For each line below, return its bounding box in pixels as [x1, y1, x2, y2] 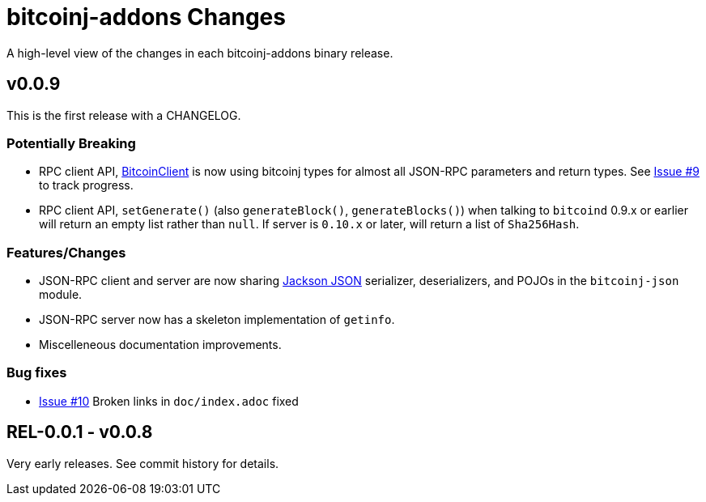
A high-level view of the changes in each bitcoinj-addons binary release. [6, 45, 393, 60]
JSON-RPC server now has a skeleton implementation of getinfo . [39, 313, 395, 327]
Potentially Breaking [6, 134, 136, 151]
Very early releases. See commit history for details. [6, 456, 279, 470]
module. [39, 287, 83, 302]
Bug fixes [6, 364, 67, 381]
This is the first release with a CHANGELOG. [6, 108, 241, 122]
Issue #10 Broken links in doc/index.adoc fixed [39, 394, 299, 408]
